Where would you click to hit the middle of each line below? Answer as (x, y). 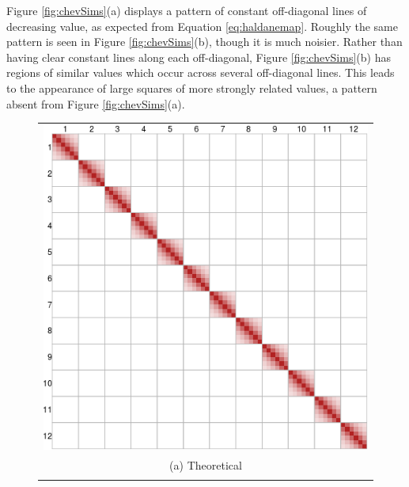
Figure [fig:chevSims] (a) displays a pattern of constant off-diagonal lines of (187, 10)
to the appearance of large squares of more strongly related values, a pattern (192, 88)
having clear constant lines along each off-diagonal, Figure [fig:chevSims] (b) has (199, 57)
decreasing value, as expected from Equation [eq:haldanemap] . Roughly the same (202, 26)
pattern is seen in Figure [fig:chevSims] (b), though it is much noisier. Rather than (204, 42)
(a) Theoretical (206, 464)
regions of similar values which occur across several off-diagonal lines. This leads (201, 72)
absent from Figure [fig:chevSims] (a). (96, 103)
